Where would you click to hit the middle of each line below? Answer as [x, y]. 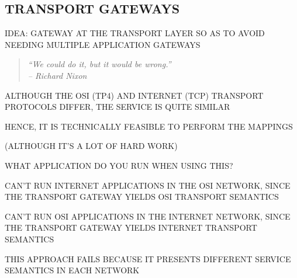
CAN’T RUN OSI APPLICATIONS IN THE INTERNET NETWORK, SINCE [148, 216]
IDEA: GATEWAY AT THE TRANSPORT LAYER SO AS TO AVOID [135, 33]
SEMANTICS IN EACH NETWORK [72, 270]
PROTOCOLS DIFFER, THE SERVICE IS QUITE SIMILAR [118, 107]
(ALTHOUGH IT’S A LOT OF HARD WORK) [91, 146]
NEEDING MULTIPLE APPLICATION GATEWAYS [103, 44]
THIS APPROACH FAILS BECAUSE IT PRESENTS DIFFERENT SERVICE [148, 258]
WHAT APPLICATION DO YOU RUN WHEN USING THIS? [119, 165]
